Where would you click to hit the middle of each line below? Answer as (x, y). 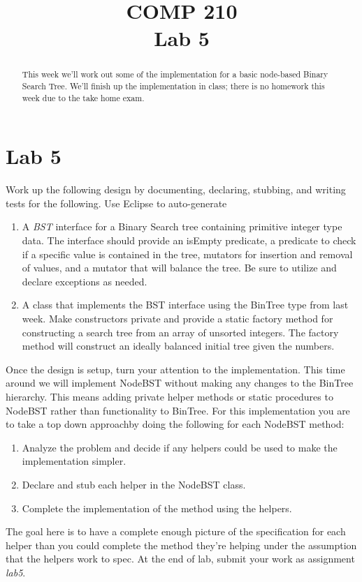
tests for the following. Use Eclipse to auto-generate (116, 203)
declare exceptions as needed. (85, 281)
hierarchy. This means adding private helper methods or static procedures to (169, 396)
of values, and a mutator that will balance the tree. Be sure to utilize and (179, 268)
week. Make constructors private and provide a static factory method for (178, 319)
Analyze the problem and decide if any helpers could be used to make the (180, 447)
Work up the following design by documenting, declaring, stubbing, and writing (176, 189)
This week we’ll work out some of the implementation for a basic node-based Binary (175, 74)
